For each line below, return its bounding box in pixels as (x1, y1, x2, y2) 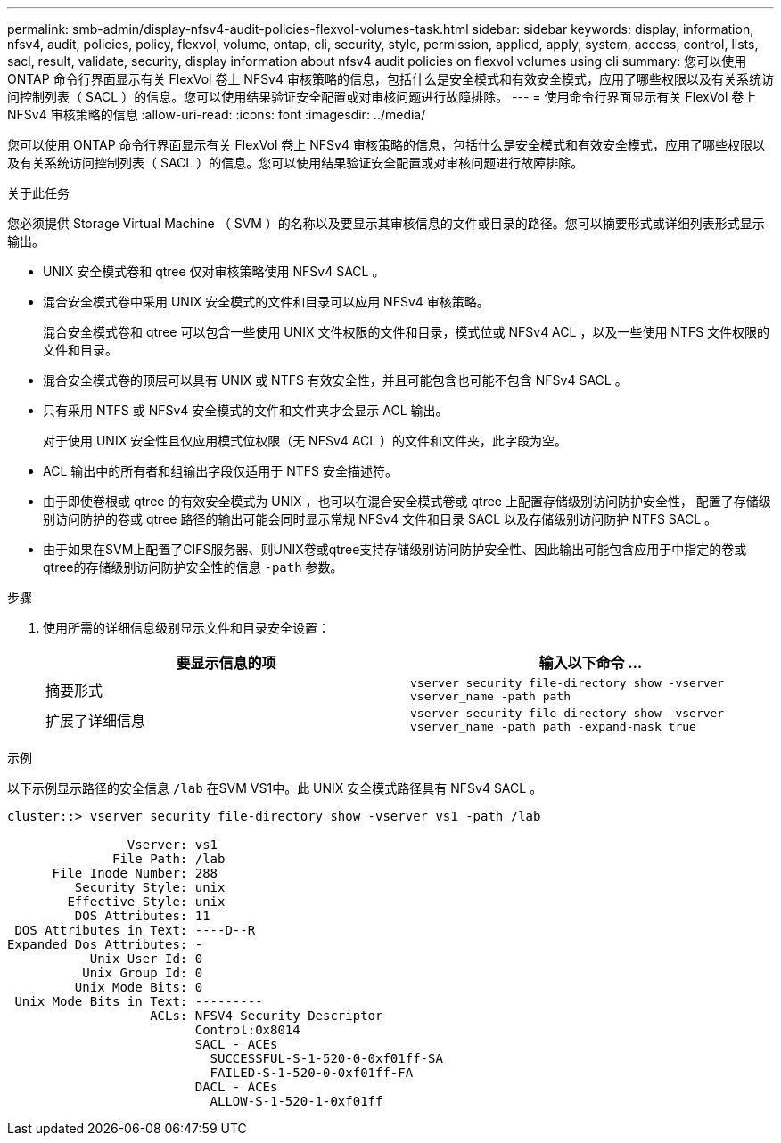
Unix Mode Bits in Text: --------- (14, 994, 263, 1008)
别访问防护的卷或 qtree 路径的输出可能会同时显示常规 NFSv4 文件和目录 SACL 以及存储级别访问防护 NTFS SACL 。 (43, 511, 718, 527)
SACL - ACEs (194, 1037, 278, 1051)
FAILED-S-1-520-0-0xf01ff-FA (210, 1065, 414, 1080)
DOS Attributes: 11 (74, 909, 210, 923)
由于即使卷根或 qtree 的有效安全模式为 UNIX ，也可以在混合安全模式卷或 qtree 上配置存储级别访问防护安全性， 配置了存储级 (43, 494, 771, 509)
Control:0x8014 (194, 1023, 300, 1037)
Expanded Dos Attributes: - (7, 937, 203, 951)
